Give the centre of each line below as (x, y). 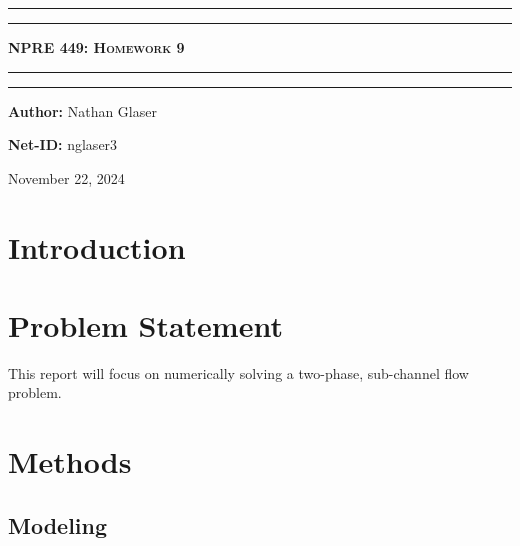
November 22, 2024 (66, 177)
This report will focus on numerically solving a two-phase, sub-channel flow (238, 372)
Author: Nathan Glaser (82, 110)
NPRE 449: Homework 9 (96, 47)
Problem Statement (145, 324)
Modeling (58, 524)
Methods (70, 461)
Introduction (97, 246)
